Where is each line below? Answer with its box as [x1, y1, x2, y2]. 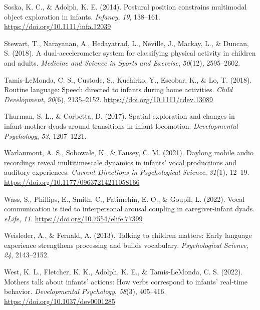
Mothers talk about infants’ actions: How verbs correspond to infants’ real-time [4, 276, 248, 286]
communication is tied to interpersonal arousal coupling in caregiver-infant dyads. [4, 203, 255, 214]
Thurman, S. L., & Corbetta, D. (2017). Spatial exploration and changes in [4, 111, 235, 121]
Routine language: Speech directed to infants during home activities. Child [4, 84, 233, 95]
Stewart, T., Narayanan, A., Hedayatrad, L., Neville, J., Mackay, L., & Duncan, [4, 38, 249, 48]
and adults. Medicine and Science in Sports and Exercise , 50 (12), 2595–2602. [4, 57, 240, 68]
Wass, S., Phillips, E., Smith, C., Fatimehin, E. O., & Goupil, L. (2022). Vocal [4, 193, 245, 204]
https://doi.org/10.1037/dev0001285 [4, 295, 115, 306]
